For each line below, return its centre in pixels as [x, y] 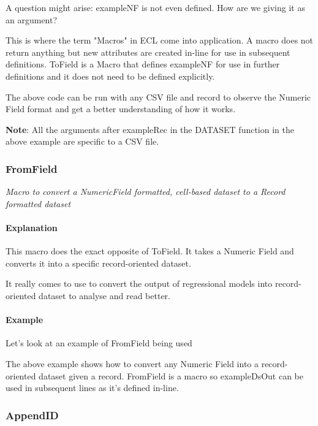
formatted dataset [38, 203]
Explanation [32, 227]
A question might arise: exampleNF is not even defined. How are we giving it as [155, 7]
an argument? [32, 19]
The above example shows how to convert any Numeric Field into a [132, 363]
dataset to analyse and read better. [104, 295]
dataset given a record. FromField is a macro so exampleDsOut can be [171, 375]
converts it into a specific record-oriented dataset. [98, 263]
